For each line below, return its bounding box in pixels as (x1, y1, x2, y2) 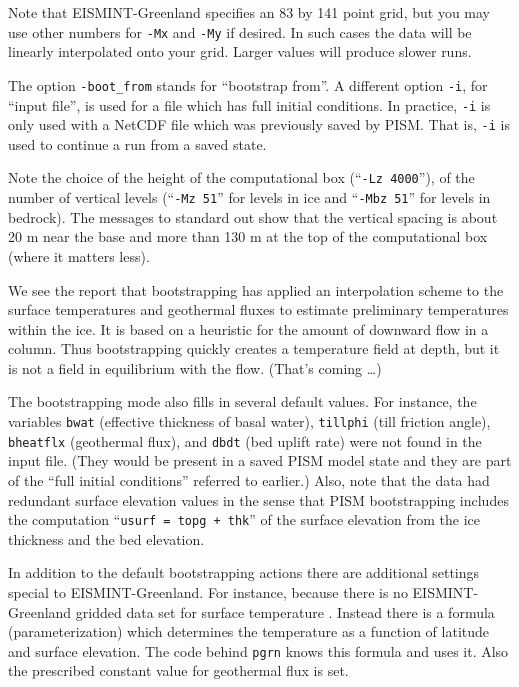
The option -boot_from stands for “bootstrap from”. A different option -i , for (8, 74, 488, 95)
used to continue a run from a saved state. (8, 133, 267, 154)
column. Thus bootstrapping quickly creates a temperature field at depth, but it (8, 338, 500, 359)
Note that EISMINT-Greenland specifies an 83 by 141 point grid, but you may (8, 2, 490, 22)
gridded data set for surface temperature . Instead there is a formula (75, 601, 495, 622)
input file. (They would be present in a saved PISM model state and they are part (8, 450, 512, 471)
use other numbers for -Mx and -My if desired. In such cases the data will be (8, 21, 472, 42)
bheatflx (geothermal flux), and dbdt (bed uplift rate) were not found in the (8, 430, 482, 451)
